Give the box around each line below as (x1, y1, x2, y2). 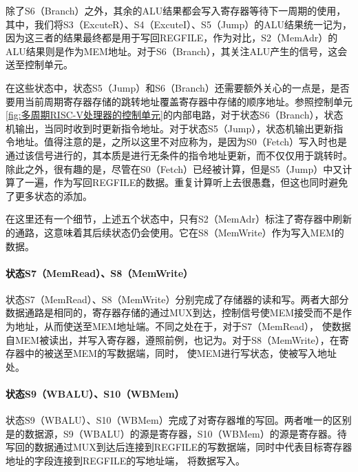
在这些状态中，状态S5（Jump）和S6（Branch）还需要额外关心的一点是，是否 (6, 80, 350, 94)
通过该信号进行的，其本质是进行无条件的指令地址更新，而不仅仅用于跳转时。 (6, 147, 352, 162)
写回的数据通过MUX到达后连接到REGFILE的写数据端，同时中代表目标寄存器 (6, 440, 352, 454)
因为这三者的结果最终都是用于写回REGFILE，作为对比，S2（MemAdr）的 (6, 30, 338, 45)
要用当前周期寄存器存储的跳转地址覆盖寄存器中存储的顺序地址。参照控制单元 (6, 94, 352, 108)
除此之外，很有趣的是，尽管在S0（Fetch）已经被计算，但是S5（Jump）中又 (6, 161, 343, 176)
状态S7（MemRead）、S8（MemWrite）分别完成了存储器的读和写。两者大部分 (6, 291, 349, 306)
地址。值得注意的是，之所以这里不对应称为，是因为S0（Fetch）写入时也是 (14, 134, 348, 149)
